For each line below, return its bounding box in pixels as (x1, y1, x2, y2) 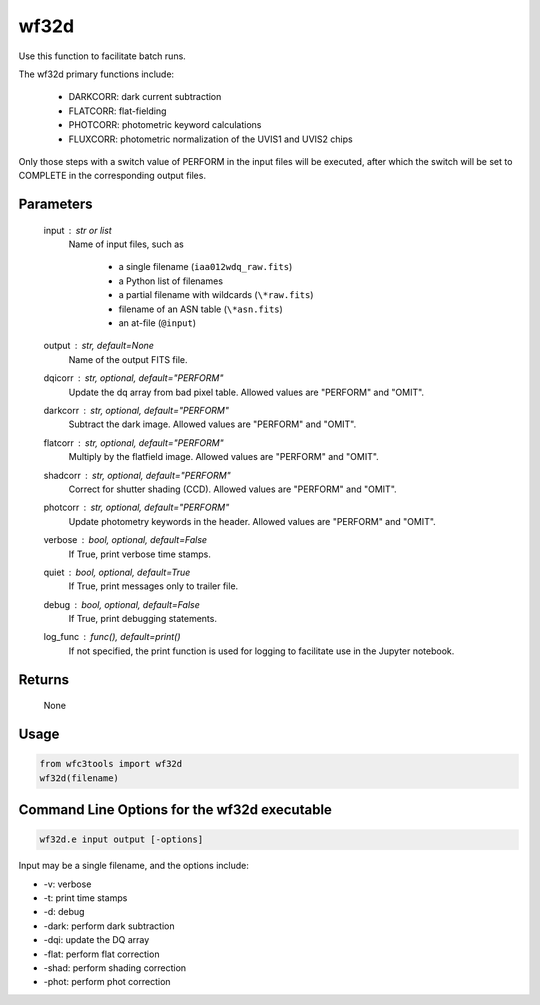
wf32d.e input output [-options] (39, 834, 204, 845)
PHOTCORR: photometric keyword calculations (68, 119, 262, 131)
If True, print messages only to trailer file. (68, 580, 239, 592)
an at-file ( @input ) (118, 317, 197, 329)
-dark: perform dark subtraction (43, 920, 175, 932)
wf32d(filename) (39, 772, 120, 784)
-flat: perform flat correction (43, 948, 160, 960)
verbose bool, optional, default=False (43, 534, 208, 546)
